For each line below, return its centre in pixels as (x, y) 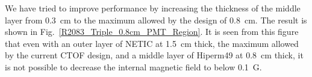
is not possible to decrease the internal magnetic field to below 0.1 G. (133, 66)
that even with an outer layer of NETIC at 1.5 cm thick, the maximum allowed (152, 43)
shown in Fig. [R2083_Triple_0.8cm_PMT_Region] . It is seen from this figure (152, 32)
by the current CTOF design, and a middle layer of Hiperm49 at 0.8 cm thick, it (154, 55)
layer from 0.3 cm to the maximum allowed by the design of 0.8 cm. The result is (156, 20)
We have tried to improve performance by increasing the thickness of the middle (153, 8)
